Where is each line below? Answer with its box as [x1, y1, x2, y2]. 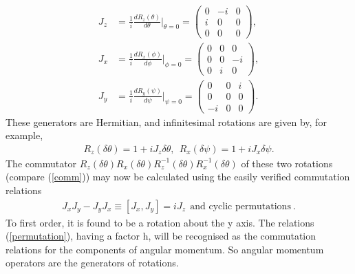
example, [6, 128, 43, 143]
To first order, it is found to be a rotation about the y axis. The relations [6, 215, 314, 229]
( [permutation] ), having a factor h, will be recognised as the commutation [6, 229, 316, 243]
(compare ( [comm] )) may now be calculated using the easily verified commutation [6, 169, 350, 184]
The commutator [6, 156, 77, 170]
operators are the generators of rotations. [6, 255, 179, 270]
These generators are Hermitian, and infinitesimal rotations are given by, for [6, 114, 327, 129]
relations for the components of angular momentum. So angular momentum [6, 242, 324, 256]
